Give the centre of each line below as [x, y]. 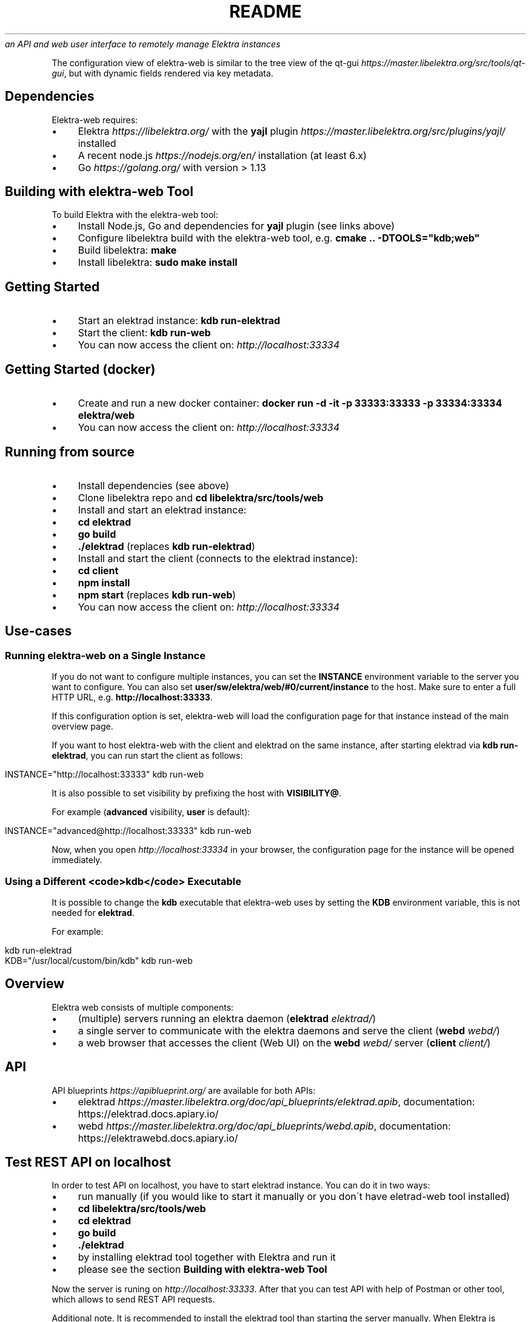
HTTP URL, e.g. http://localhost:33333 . [132, 697]
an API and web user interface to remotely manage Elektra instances [143, 44]
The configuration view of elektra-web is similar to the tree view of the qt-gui [205, 63]
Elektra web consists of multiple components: [143, 1007]
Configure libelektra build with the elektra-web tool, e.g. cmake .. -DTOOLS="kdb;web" [279, 238]
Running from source [70, 452]
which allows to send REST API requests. [133, 1300]
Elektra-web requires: [95, 120]
